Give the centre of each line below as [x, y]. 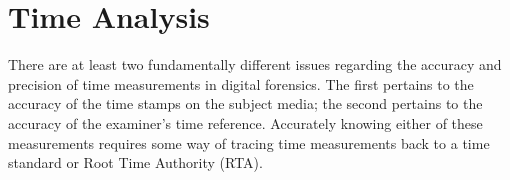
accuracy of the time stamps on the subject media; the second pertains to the [245, 103]
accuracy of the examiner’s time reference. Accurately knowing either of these [245, 122]
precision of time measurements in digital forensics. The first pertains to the [241, 83]
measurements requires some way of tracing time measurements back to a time [249, 142]
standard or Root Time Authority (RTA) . [135, 162]
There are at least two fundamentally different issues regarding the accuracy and [255, 64]
